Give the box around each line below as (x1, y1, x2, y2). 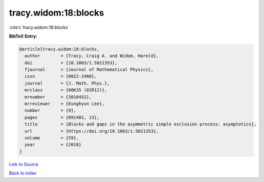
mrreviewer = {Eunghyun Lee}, (24, 101, 105, 107)
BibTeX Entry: (9, 33, 38, 39)
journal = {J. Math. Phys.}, (24, 81, 110, 86)
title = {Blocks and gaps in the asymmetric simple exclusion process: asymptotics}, (24, 121, 257, 127)
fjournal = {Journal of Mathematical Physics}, (24, 67, 154, 73)
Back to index (9, 170, 37, 176)
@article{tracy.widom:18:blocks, (19, 46, 100, 52)
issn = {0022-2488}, (24, 74, 97, 79)
